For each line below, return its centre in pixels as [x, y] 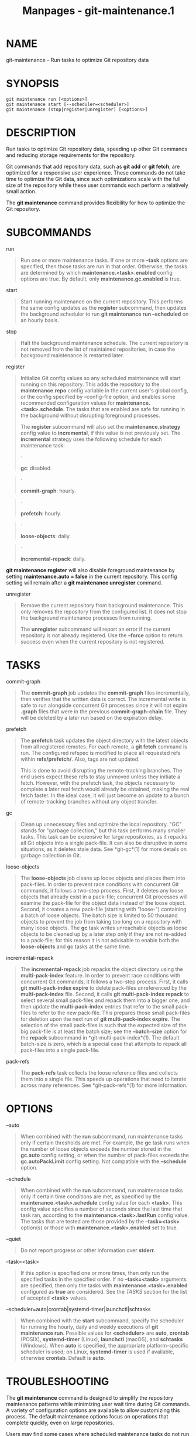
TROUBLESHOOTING [58, 1381]
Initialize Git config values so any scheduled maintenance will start [101, 378]
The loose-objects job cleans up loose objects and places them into [103, 878]
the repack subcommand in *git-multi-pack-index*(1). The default [100, 1037]
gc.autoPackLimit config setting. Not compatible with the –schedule [103, 1161]
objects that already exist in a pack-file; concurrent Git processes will [104, 897]
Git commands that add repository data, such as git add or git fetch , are [93, 166]
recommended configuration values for [68, 403]
